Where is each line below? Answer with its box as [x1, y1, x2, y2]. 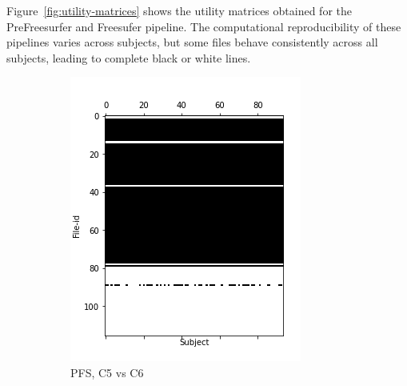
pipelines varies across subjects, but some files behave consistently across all [6, 34, 378, 50]
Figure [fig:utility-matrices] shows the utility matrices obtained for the [6, 2, 352, 18]
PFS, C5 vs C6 [70, 364, 144, 380]
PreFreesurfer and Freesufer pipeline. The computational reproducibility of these [6, 18, 401, 34]
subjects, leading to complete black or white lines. [6, 49, 251, 66]
